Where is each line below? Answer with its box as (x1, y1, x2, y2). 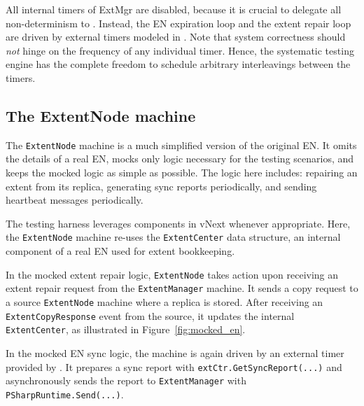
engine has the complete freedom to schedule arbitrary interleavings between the (6, 57, 351, 71)
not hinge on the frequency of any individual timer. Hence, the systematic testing (6, 43, 354, 57)
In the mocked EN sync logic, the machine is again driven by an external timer (6, 345, 344, 360)
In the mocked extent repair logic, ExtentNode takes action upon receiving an (6, 267, 339, 281)
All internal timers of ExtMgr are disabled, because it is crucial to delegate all (6, 2, 342, 16)
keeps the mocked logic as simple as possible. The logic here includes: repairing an (6, 165, 358, 180)
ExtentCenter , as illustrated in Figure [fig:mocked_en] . (6, 322, 246, 337)
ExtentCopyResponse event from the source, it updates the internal (6, 308, 295, 323)
